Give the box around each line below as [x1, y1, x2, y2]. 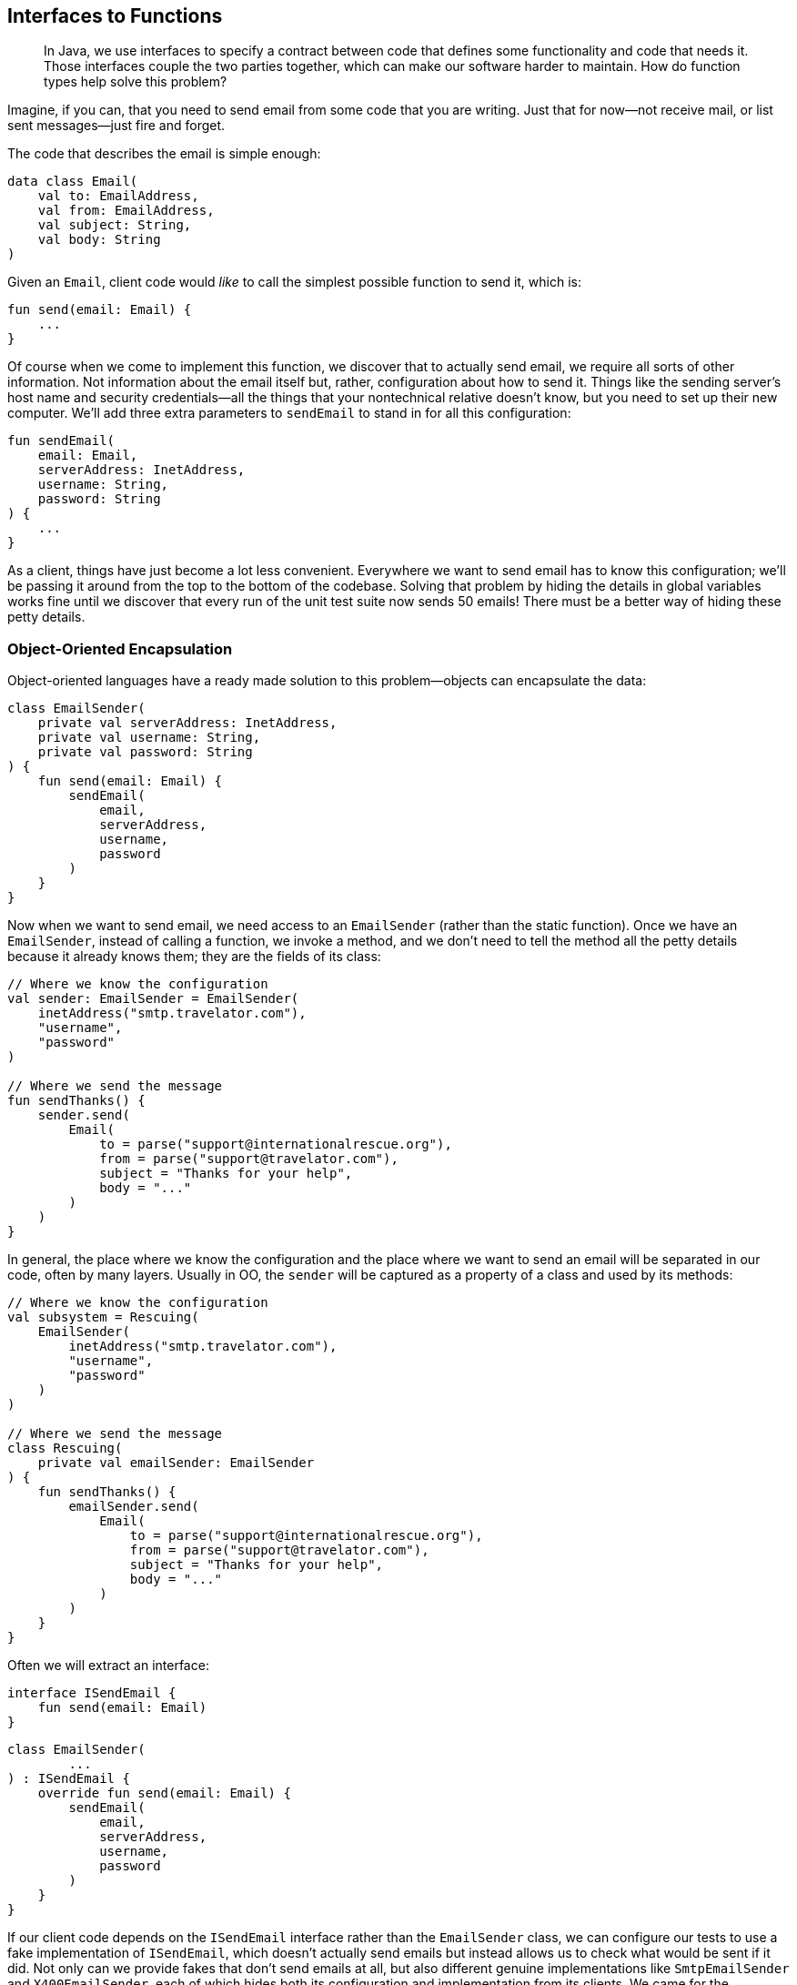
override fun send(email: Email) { [37, 1786, 291, 1801]
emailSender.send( [68, 1499, 199, 1514]
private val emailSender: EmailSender [37, 1455, 315, 1471]
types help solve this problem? [44, 74, 227, 90]
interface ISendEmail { [7, 1686, 177, 1701]
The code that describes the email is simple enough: [7, 146, 321, 162]
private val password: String [37, 744, 253, 760]
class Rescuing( [7, 1441, 123, 1456]
